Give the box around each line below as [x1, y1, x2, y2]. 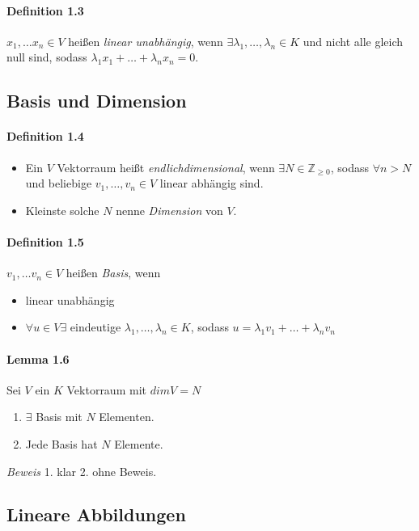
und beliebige [25, 175, 92, 192]
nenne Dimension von [116, 201, 223, 218]
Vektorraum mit [66, 381, 146, 398]
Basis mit [36, 408, 83, 425]
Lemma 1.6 [6, 350, 70, 367]
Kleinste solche [25, 201, 99, 218]
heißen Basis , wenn [66, 264, 161, 281]
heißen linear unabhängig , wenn [68, 32, 223, 49]
